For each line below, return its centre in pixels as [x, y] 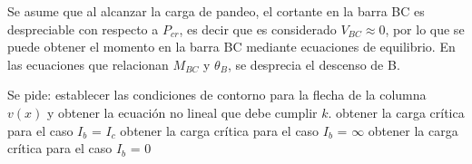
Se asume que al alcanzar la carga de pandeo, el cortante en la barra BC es [216, 11]
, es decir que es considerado [258, 29]
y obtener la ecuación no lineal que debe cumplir [182, 112]
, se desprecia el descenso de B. [314, 64]
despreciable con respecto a [83, 29]
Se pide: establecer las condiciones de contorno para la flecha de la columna [217, 95]
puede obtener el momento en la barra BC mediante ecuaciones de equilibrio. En [231, 47]
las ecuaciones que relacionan [88, 64]
